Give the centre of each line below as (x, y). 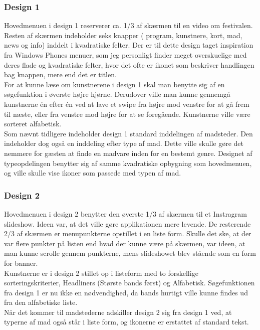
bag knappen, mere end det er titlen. (60, 74)
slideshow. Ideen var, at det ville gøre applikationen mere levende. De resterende (127, 223)
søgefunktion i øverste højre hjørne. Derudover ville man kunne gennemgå (117, 94)
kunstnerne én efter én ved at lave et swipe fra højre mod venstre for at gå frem (127, 104)
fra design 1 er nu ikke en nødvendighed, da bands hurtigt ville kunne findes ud (126, 292)
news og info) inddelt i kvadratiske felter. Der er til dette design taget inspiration (129, 45)
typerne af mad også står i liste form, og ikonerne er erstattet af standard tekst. (126, 322)
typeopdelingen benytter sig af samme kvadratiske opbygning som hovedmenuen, (128, 163)
